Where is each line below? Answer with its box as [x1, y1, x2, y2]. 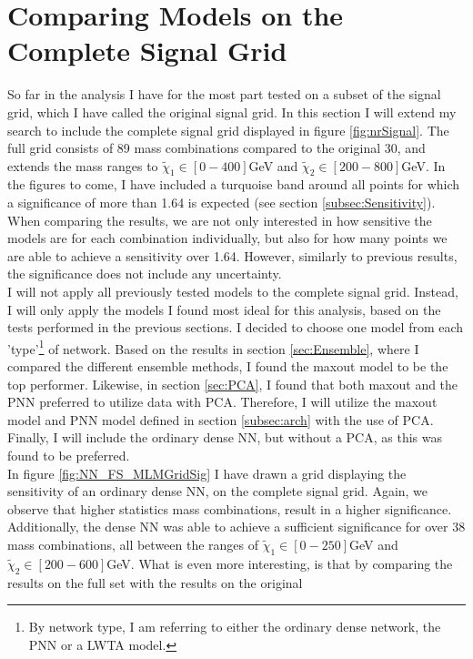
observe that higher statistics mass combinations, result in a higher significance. [7, 499, 452, 518]
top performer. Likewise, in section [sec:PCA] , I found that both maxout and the [7, 374, 458, 393]
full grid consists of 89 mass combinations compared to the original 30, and [7, 138, 426, 157]
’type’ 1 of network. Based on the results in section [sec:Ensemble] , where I [7, 336, 419, 358]
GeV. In [401, 156, 446, 175]
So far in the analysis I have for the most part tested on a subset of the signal [7, 85, 441, 104]
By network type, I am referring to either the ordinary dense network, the [28, 617, 441, 636]
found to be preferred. [7, 446, 130, 465]
